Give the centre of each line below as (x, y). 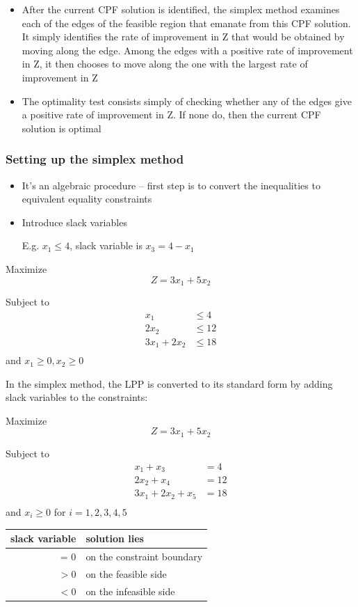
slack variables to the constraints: (77, 397)
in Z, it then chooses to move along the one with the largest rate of (165, 64)
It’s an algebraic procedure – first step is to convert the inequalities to (171, 185)
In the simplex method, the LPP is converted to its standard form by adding (169, 383)
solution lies (115, 538)
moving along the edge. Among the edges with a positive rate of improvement (187, 50)
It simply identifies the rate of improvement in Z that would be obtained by (183, 37)
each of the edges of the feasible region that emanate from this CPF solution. (186, 23)
